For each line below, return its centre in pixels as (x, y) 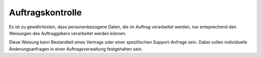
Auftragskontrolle (45, 12)
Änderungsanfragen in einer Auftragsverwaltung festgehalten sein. (76, 49)
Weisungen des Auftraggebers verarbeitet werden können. (68, 33)
